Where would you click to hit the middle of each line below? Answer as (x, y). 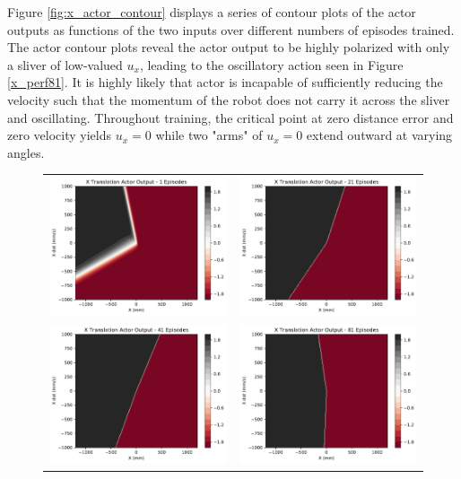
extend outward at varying (379, 135)
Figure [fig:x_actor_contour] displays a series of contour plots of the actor (212, 12)
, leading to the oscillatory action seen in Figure (271, 64)
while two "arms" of (209, 135)
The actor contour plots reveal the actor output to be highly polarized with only (229, 47)
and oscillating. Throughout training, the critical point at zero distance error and (230, 117)
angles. (26, 152)
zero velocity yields (59, 135)
